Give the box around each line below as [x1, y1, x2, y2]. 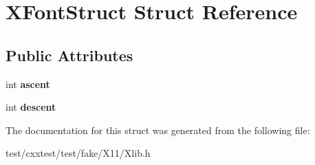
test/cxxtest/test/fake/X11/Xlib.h [6, 146, 151, 160]
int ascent [6, 76, 50, 91]
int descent [6, 100, 56, 114]
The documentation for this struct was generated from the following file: [6, 122, 310, 137]
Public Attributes [6, 44, 133, 65]
